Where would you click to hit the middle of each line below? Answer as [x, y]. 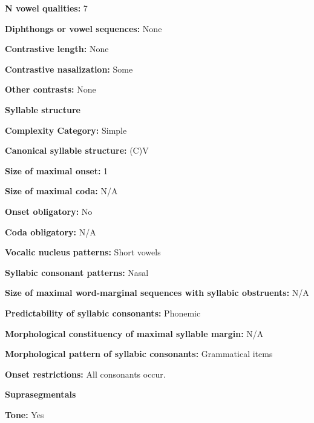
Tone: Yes [25, 414]
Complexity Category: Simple [66, 130]
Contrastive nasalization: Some [69, 69]
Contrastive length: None [57, 49]
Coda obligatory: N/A [51, 231]
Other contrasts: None [51, 89]
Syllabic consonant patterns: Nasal [77, 272]
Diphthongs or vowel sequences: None [83, 28]
